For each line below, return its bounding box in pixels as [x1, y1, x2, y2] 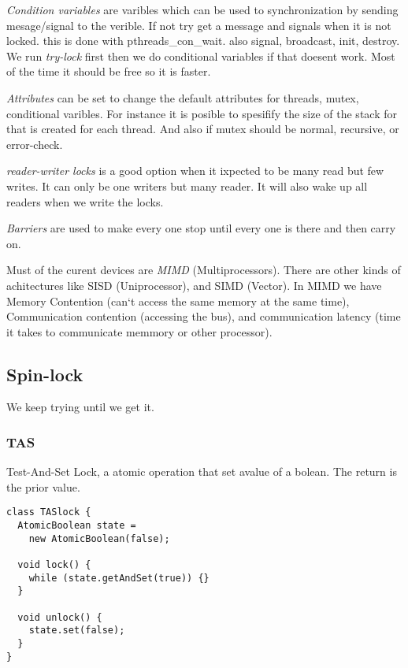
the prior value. [6, 478, 80, 495]
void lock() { [17, 559, 91, 571]
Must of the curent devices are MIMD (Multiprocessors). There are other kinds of [6, 262, 401, 278]
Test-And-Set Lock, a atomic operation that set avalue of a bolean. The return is [6, 463, 397, 480]
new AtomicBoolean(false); [28, 533, 170, 544]
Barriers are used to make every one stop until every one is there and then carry [6, 220, 396, 236]
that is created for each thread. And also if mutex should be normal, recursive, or [6, 121, 399, 137]
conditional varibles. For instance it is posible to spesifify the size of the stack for [6, 105, 397, 121]
